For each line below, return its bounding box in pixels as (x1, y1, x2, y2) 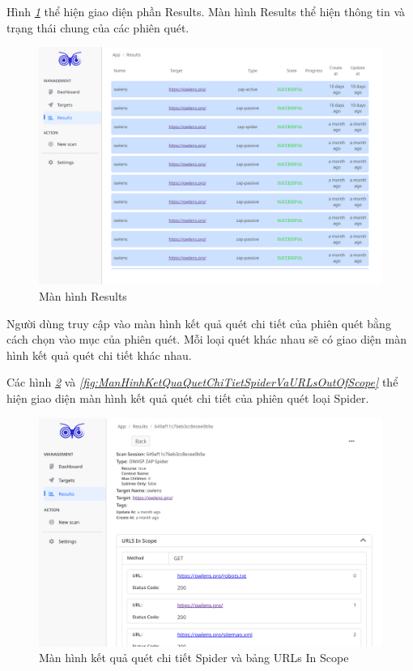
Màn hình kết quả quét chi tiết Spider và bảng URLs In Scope (39, 649, 349, 666)
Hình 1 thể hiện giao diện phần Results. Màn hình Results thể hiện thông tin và (6, 3, 406, 19)
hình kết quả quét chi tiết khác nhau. (6, 346, 192, 363)
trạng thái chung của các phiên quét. (6, 19, 189, 36)
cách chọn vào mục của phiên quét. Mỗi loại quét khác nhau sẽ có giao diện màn (6, 331, 407, 348)
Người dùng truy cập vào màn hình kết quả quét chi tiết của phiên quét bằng (6, 314, 391, 331)
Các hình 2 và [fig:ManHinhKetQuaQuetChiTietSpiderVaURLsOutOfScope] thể (6, 374, 398, 391)
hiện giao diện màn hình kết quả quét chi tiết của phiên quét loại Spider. (6, 389, 369, 406)
